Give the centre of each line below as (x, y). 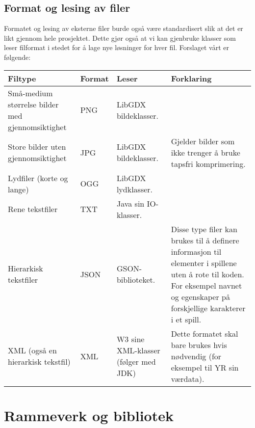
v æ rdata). (188, 378)
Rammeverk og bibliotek (89, 415)
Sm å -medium (30, 93)
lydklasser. (135, 189)
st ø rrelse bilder (33, 104)
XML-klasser (138, 350)
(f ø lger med (136, 362)
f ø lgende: (17, 57)
